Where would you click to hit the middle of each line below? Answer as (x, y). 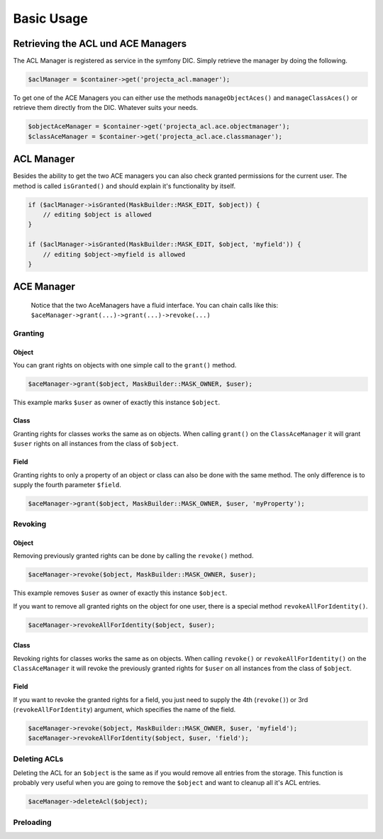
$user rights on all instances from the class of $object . (96, 444)
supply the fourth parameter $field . (67, 484)
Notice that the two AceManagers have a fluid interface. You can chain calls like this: (155, 306)
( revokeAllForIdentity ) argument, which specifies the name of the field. (124, 709)
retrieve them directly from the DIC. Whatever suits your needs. (106, 108)
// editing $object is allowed (97, 215)
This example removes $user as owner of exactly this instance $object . (120, 593)
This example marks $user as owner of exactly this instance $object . (117, 402)
